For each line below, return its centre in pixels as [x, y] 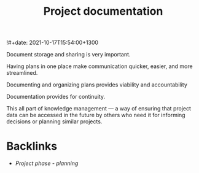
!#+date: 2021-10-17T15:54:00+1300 [53, 43]
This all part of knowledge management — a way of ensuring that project [99, 109]
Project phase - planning [47, 163]
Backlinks [32, 146]
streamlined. [22, 73]
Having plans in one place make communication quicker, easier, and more [99, 66]
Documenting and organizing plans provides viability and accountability [97, 85]
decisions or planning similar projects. [54, 121]
